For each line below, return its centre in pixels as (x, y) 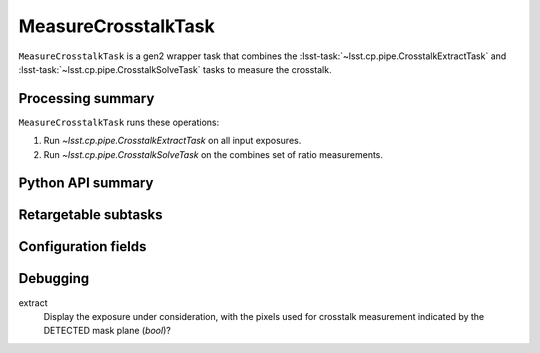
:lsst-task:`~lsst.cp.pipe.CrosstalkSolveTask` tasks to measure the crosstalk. (175, 69)
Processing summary (86, 98)
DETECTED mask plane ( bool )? (107, 331)
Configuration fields (82, 246)
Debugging (54, 278)
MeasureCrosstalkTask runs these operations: (119, 122)
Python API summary (86, 183)
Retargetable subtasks (91, 215)
